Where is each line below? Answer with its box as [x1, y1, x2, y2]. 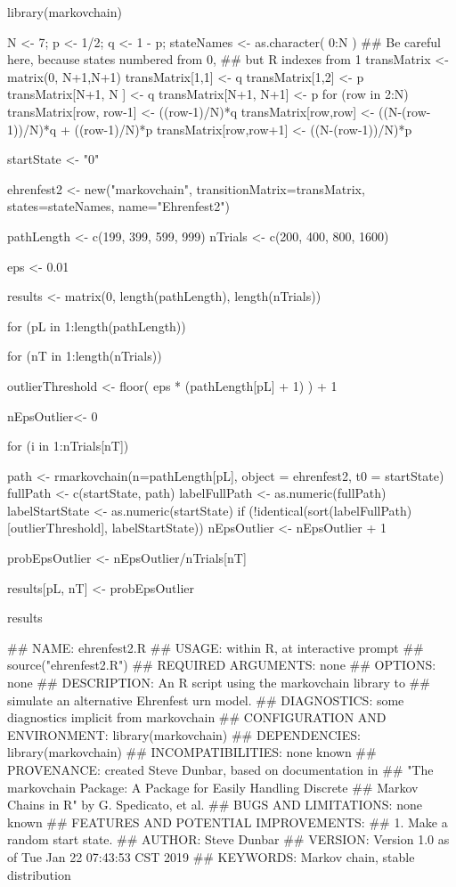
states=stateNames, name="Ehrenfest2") [7, 197, 230, 216]
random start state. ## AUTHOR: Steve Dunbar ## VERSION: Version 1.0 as [7, 830, 450, 849]
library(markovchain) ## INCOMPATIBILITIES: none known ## [7, 743, 377, 761]
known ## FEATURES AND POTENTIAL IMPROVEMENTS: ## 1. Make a [7, 812, 448, 831]
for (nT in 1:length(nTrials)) [7, 346, 162, 365]
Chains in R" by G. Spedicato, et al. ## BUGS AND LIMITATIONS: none [7, 795, 422, 814]
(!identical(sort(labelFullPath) [248, 500, 412, 519]
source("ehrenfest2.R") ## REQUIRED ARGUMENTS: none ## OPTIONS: [7, 655, 436, 674]
